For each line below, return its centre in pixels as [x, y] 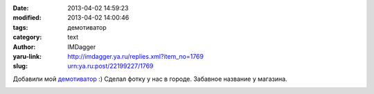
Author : [24, 47]
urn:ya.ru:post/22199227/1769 [110, 66]
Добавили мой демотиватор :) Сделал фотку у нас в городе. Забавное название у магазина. [150, 79]
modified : [27, 18]
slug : [20, 66]
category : [27, 37]
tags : [20, 27]
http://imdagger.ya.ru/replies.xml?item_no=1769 [136, 56]
